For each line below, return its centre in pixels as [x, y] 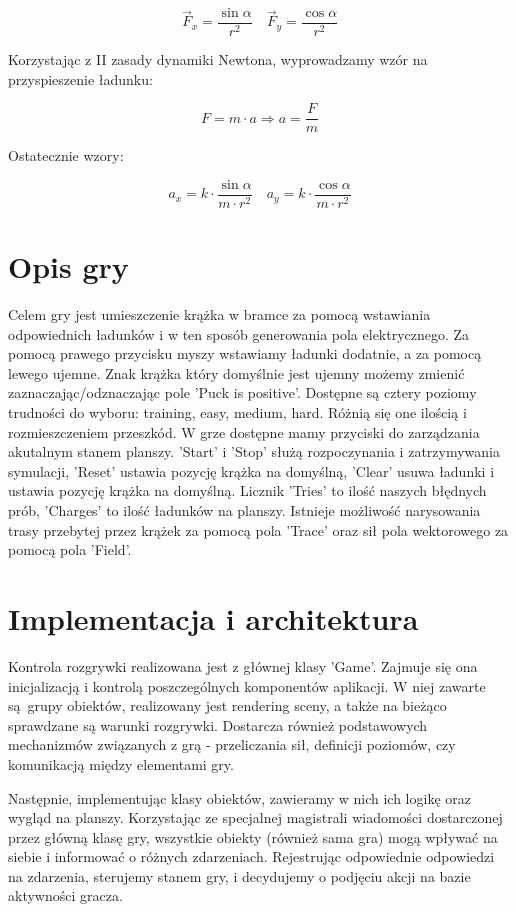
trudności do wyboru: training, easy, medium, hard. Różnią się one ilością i [237, 412]
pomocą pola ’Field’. [70, 549]
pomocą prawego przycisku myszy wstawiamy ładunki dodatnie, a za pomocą [245, 353]
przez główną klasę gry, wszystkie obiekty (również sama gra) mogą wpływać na [253, 836]
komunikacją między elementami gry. [121, 763]
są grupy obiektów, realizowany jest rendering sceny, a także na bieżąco [227, 705]
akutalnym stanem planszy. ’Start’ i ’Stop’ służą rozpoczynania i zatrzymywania [254, 451]
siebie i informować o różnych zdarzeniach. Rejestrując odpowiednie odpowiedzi [251, 856]
